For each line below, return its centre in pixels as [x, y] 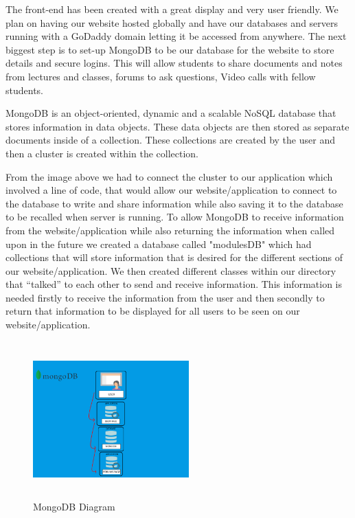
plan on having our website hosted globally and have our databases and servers [172, 22]
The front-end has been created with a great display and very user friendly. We [172, 9]
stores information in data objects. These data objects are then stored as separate [177, 126]
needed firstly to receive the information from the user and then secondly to [165, 297]
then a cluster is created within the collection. [102, 153]
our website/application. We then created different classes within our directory [171, 270]
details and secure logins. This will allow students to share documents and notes [174, 63]
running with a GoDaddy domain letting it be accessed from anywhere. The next [176, 36]
